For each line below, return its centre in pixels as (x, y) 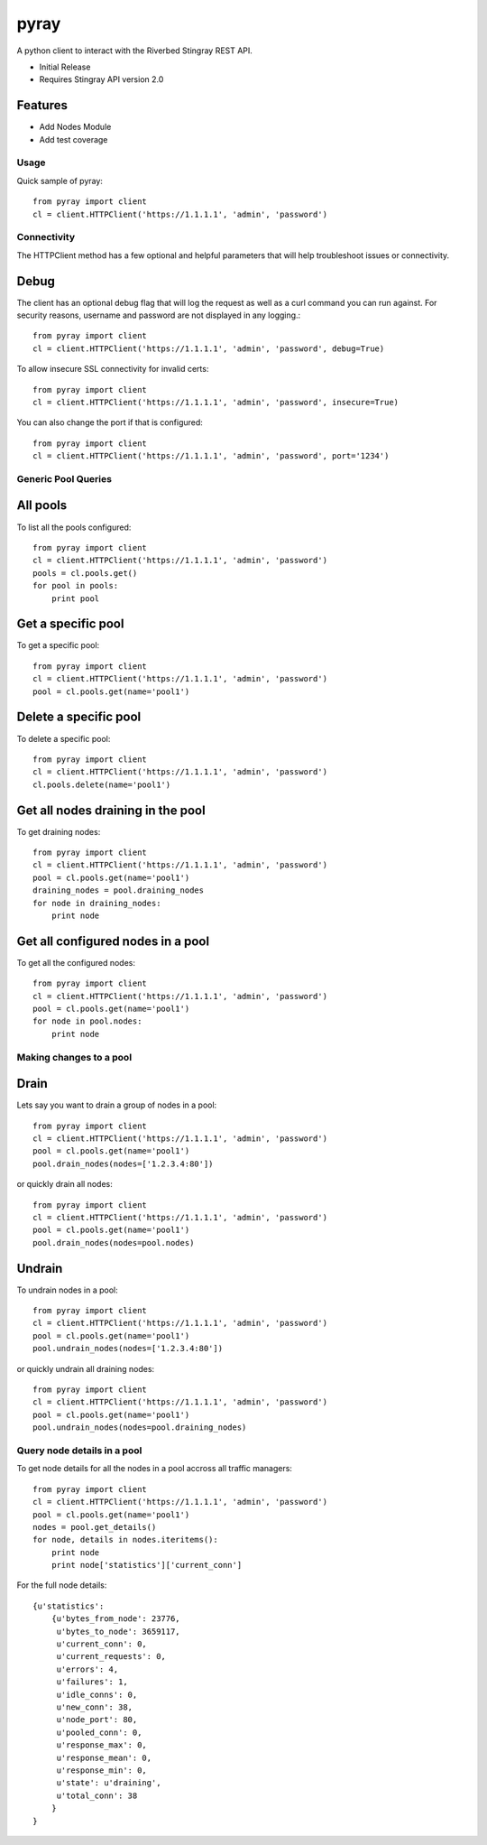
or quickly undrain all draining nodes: (86, 1368)
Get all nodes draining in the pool (111, 810)
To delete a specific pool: (64, 738)
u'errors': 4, (87, 1669)
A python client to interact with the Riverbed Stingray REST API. (134, 51)
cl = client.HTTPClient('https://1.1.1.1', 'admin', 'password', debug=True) (209, 348)
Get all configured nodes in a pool (113, 941)
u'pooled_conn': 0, (99, 1732)
